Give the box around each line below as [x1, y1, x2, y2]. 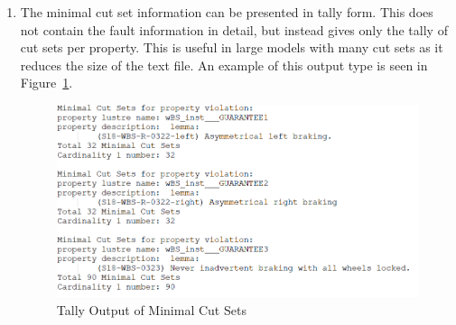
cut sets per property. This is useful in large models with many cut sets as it [20, 38, 443, 57]
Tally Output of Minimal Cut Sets [56, 300, 247, 319]
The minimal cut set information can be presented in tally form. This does [20, 3, 433, 21]
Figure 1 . [20, 73, 73, 92]
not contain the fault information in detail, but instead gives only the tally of [20, 20, 448, 39]
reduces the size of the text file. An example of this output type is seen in [20, 55, 428, 74]
